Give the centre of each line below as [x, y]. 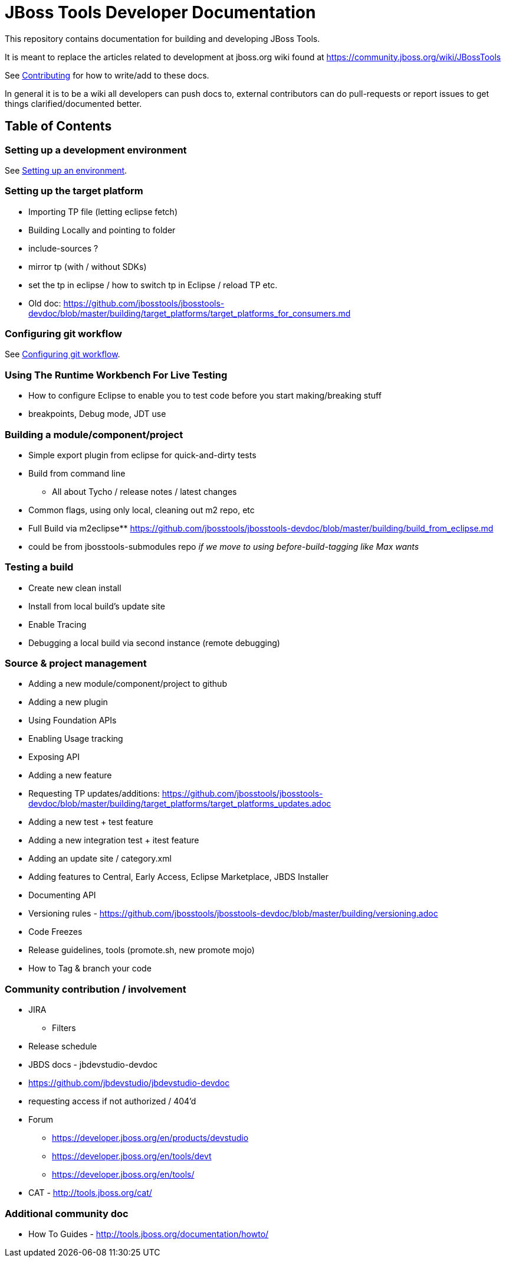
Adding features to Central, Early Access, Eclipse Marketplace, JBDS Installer [179, 877]
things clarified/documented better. [73, 103]
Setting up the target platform [74, 191]
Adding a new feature [70, 775]
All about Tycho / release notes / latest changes [144, 491]
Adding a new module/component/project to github [128, 684]
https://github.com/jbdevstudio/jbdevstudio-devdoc [129, 1083]
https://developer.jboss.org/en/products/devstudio [150, 1138]
